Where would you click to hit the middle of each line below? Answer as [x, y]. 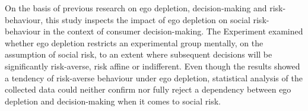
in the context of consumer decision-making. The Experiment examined [173, 31]
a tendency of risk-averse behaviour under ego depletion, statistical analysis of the [154, 77]
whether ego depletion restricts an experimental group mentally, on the [134, 42]
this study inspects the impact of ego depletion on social [148, 19]
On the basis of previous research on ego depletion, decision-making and [136, 8]
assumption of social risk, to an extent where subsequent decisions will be [139, 54]
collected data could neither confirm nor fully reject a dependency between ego [148, 89]
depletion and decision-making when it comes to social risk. [113, 101]
